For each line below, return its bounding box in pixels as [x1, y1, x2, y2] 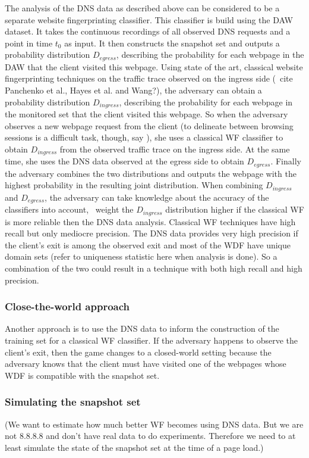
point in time [5, 36, 53, 49]
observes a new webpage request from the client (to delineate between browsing [5, 119, 294, 132]
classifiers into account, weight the [5, 203, 134, 216]
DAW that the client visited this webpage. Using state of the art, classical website [5, 60, 303, 73]
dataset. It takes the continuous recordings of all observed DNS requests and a [5, 25, 291, 38]
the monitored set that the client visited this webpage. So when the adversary [5, 108, 288, 120]
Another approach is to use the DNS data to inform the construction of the [5, 322, 279, 335]
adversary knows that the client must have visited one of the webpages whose [5, 357, 286, 370]
